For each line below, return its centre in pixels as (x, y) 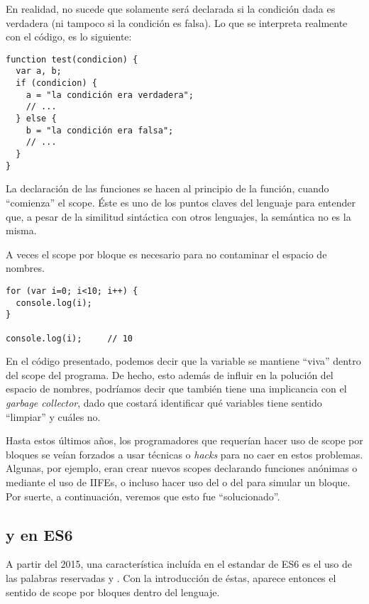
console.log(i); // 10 (69, 338)
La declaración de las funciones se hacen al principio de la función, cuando (167, 188)
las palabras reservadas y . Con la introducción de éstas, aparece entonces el (171, 577)
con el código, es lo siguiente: (69, 37)
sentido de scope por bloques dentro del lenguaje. (113, 592)
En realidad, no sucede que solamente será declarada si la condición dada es (171, 9)
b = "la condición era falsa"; (100, 130)
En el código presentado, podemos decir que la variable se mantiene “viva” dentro (183, 361)
